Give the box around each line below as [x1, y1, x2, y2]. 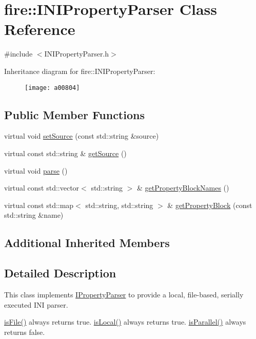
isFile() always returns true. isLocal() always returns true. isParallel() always [4, 316, 246, 327]
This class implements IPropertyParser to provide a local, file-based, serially [4, 289, 244, 299]
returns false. [4, 326, 45, 337]
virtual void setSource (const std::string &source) [4, 130, 159, 141]
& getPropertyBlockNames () [137, 182, 229, 193]
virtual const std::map [4, 199, 74, 210]
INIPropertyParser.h [44, 48, 109, 59]
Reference [4, 18, 75, 40]
